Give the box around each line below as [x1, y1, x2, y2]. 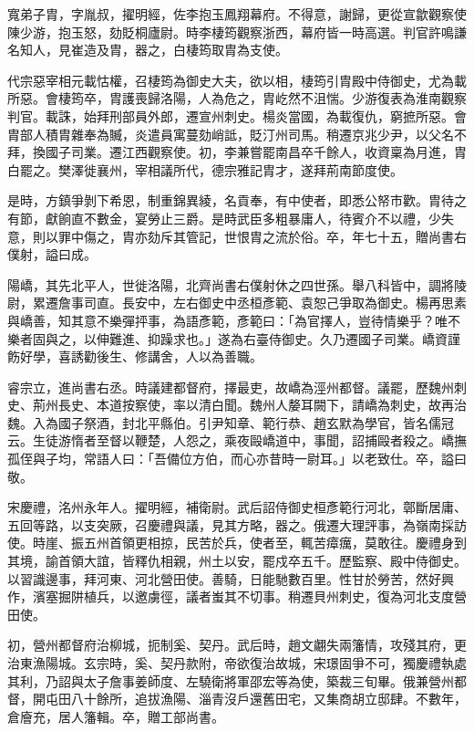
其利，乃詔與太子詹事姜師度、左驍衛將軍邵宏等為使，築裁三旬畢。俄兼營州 [7, 671, 454, 690]
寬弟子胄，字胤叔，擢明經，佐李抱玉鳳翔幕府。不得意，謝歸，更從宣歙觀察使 [7, 5, 467, 23]
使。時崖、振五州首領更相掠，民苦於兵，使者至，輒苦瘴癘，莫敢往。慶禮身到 [7, 533, 467, 552]
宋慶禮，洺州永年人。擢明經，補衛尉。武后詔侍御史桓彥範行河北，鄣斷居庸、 [7, 497, 467, 517]
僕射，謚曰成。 [7, 245, 97, 264]
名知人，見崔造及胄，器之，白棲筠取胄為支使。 [7, 40, 288, 59]
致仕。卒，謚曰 [376, 449, 467, 468]
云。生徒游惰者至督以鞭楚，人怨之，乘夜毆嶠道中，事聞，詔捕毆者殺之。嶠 [7, 431, 454, 450]
